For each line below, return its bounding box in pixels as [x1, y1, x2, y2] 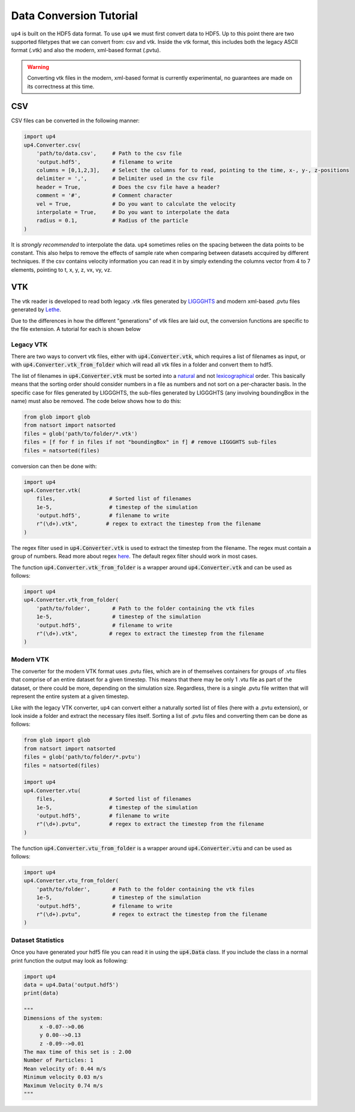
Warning [27, 63, 49, 70]
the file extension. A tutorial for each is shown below [11, 325, 141, 332]
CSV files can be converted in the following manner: [11, 117, 140, 124]
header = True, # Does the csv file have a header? [36, 184, 220, 190]
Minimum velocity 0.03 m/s [23, 1074, 103, 1081]
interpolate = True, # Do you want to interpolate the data [36, 209, 230, 215]
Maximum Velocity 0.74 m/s [23, 1082, 103, 1089]
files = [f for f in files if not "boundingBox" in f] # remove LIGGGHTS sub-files [23, 438, 277, 446]
